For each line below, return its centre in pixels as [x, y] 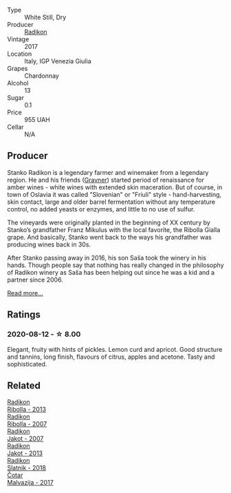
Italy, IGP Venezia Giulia [58, 61]
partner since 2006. [35, 280]
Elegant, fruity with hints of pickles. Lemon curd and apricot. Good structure [115, 349]
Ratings [24, 315]
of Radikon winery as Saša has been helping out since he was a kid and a [111, 272]
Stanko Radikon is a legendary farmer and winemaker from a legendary [108, 172]
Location [20, 54]
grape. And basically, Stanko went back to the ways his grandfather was [109, 237]
